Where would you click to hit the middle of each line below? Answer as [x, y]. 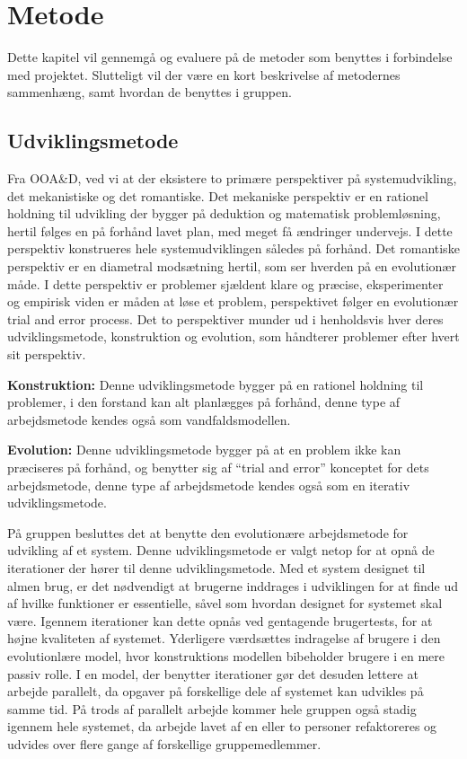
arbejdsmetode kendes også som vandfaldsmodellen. [149, 419]
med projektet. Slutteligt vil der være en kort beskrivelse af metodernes [204, 74]
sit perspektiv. [47, 354]
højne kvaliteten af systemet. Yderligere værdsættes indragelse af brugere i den [224, 638]
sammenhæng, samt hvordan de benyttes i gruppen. [150, 92]
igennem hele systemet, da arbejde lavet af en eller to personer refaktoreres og [222, 726]
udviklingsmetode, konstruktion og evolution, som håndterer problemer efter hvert [233, 336]
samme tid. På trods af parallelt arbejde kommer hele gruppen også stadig [212, 708]
